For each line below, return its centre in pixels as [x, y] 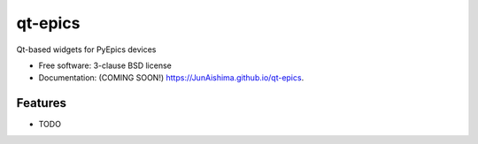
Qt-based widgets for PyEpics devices [86, 49]
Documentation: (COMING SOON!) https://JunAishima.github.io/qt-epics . [171, 78]
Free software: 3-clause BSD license [105, 65]
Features [41, 103]
